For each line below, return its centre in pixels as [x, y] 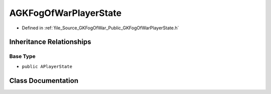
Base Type [22, 56]
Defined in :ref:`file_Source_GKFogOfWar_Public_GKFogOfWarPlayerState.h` [100, 28]
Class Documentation [44, 80]
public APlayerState [47, 66]
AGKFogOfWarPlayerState [65, 13]
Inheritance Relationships [50, 42]
